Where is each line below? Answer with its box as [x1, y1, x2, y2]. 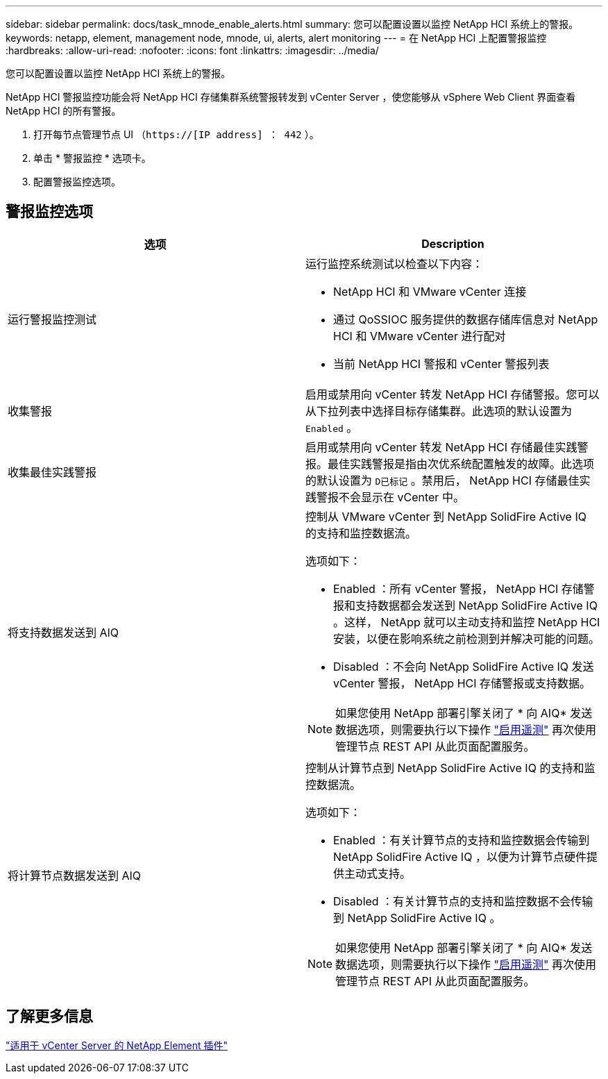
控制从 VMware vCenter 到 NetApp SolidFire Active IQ [305, 509, 586, 524]
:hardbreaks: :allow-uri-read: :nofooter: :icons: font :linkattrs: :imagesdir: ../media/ [6, 44, 379, 56]
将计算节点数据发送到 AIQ [8, 868, 142, 883]
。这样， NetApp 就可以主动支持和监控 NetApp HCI [333, 614, 600, 629]
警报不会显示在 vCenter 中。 [316, 490, 464, 504]
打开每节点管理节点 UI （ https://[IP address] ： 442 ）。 [33, 128, 319, 140]
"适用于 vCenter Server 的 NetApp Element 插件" [6, 1039, 228, 1051]
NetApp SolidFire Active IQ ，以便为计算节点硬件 [333, 849, 586, 864]
